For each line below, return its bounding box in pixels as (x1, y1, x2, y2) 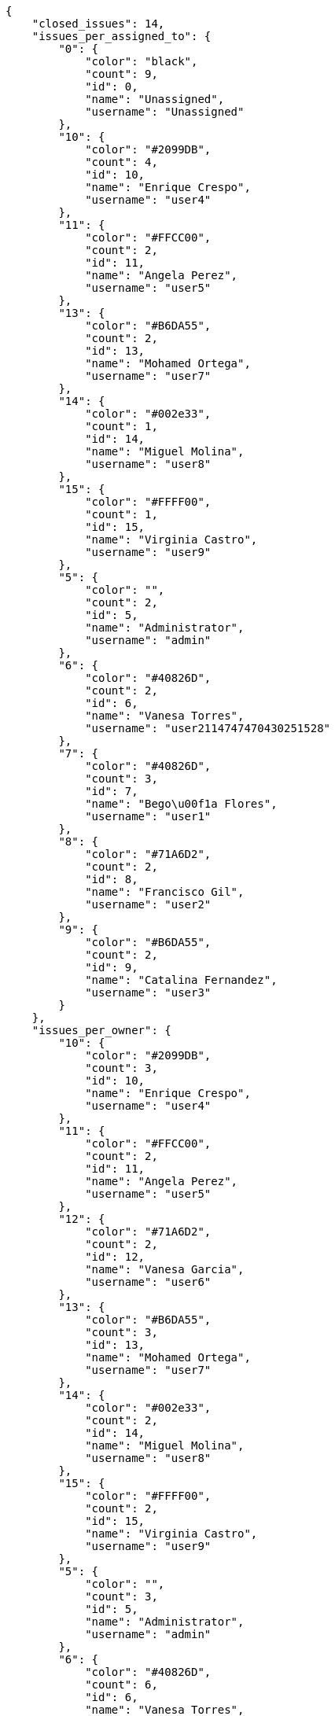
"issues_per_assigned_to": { (31, 30, 212, 42)
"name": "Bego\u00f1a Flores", (85, 797, 278, 810)
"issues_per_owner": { (31, 1024, 171, 1037)
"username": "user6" (85, 1276, 212, 1288)
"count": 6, (85, 1678, 158, 1691)
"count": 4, (85, 156, 158, 168)
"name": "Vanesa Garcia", (85, 1263, 245, 1276)
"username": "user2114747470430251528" (85, 722, 331, 735)
